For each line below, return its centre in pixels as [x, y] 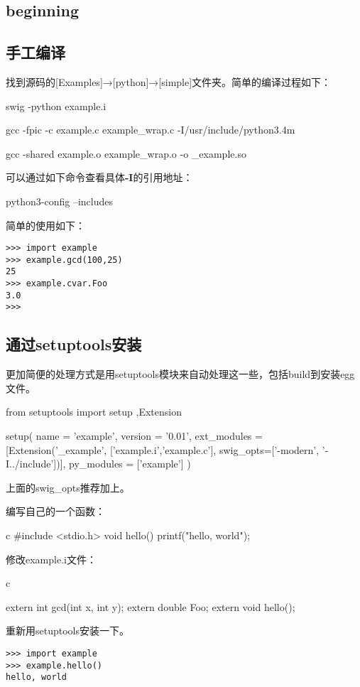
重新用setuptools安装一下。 [67, 631]
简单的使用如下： [45, 225]
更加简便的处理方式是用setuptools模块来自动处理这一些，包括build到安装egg [180, 374]
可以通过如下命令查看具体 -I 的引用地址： [99, 177]
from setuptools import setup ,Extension [94, 412]
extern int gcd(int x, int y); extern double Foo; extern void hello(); [151, 606]
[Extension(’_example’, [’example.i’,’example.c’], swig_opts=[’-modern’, [163, 449]
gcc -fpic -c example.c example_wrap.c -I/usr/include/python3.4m [151, 130]
